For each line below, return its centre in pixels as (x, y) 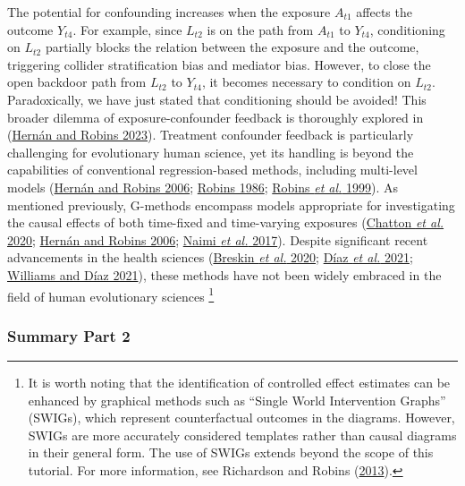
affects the (384, 12)
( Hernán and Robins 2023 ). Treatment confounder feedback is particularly (211, 135)
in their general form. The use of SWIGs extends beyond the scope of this (231, 452)
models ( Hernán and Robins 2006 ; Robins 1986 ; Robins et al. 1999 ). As (203, 187)
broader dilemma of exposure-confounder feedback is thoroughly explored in (216, 117)
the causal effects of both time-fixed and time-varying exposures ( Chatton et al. (226, 222)
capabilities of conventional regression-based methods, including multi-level (212, 170)
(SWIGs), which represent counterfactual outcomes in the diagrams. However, (241, 418)
